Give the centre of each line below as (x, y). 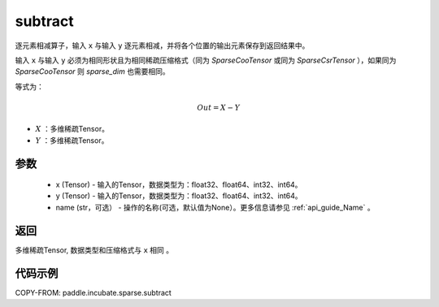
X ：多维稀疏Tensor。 (72, 129)
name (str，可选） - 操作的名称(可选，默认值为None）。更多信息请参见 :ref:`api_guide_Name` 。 (215, 207)
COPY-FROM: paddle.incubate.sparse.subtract (93, 292)
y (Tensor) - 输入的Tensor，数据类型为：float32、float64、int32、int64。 (179, 196)
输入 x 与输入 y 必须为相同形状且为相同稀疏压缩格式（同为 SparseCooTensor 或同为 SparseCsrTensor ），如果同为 (206, 60)
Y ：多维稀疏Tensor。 (72, 140)
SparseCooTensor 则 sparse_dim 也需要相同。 (92, 71)
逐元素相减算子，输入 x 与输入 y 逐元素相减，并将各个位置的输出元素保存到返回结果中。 (162, 45)
